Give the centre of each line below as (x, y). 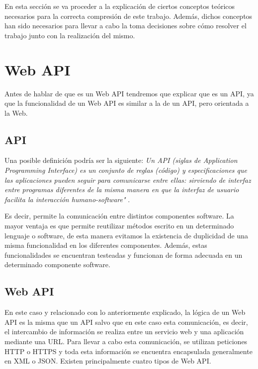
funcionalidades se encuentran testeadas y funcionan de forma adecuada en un (124, 255)
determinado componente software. (57, 264)
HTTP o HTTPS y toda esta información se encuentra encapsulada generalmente (129, 351)
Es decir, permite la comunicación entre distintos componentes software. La (119, 216)
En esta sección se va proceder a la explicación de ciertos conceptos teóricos (120, 6)
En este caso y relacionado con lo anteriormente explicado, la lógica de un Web (125, 312)
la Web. (16, 112)
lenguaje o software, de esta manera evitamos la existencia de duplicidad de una (126, 235)
